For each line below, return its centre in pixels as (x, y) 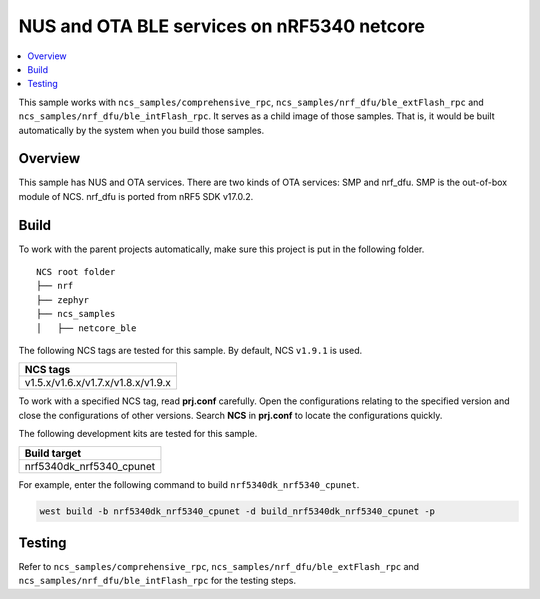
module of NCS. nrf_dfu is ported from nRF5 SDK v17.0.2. (136, 196)
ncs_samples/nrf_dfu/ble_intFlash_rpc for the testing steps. (157, 581)
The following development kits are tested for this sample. (138, 434)
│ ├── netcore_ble (86, 328)
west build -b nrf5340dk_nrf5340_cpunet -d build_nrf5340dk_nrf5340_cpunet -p (237, 511)
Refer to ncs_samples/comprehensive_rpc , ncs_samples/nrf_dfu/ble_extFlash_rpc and (219, 567)
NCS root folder (76, 272)
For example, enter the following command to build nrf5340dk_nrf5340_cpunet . (189, 484)
